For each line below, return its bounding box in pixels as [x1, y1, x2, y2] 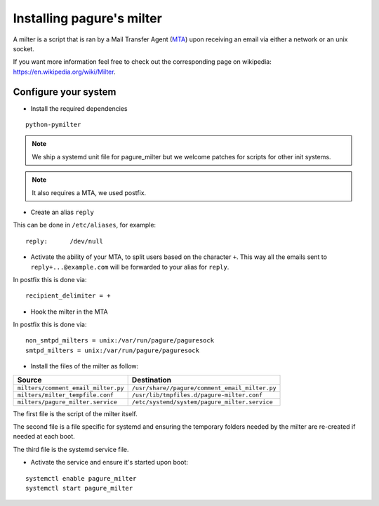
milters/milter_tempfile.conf [17, 391, 114, 399]
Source [17, 375, 42, 385]
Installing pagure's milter [13, 11, 163, 26]
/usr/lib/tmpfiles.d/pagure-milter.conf [131, 391, 263, 399]
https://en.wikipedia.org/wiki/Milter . [13, 67, 116, 76]
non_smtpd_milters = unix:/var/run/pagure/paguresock [25, 337, 214, 345]
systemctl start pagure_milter [25, 484, 133, 492]
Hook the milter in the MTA [30, 307, 108, 316]
